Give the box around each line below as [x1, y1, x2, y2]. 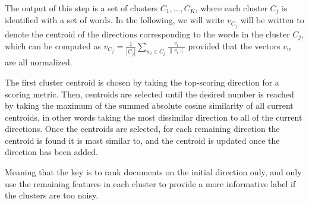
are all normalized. [5, 56, 72, 68]
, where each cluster [195, 2, 267, 14]
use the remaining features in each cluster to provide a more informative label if [5, 177, 296, 190]
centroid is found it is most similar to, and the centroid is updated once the [5, 134, 280, 146]
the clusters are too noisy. [5, 189, 99, 201]
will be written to [240, 14, 304, 26]
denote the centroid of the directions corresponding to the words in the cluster [5, 27, 290, 40]
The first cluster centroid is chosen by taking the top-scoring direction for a [5, 75, 279, 88]
